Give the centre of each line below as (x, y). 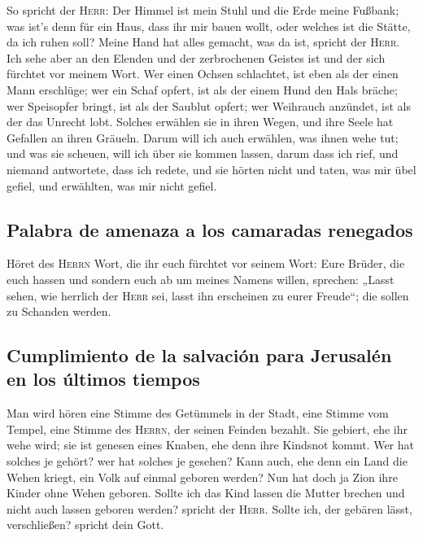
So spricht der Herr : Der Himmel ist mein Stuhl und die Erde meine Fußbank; (203, 10)
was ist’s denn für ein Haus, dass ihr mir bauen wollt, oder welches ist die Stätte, (209, 26)
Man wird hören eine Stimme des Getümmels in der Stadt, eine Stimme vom (198, 413)
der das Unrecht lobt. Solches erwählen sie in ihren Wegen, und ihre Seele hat (200, 122)
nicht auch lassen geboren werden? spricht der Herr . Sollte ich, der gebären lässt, (209, 508)
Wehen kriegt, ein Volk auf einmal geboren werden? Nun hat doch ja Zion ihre (202, 477)
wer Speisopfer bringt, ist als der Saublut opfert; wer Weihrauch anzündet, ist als (209, 105)
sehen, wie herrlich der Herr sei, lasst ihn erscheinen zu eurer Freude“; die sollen (208, 295)
